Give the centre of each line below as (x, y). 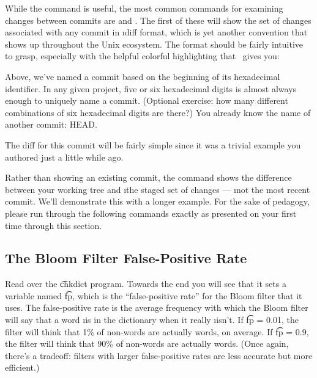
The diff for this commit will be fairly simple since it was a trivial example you (153, 144)
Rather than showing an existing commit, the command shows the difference (148, 177)
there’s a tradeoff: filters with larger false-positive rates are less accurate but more (159, 355)
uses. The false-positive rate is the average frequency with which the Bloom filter (157, 307)
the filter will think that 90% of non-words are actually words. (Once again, (147, 343)
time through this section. (54, 225)
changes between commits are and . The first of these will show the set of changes (158, 20)
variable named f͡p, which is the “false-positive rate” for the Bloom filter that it (154, 295)
